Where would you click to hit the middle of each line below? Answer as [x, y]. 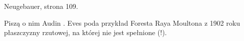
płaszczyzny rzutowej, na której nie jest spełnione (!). [86, 32]
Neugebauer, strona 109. [41, 6]
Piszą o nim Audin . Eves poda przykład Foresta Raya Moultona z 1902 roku [122, 22]
